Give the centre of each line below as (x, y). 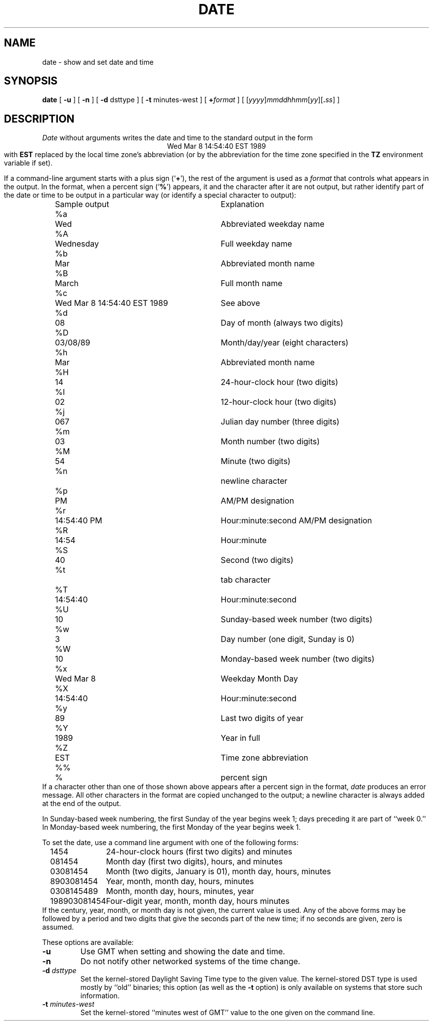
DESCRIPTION (39, 119)
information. (100, 996)
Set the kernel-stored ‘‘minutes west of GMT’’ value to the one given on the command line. (228, 1013)
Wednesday (77, 244)
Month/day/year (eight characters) (284, 343)
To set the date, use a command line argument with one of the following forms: (170, 843)
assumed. (58, 927)
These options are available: (88, 942)
